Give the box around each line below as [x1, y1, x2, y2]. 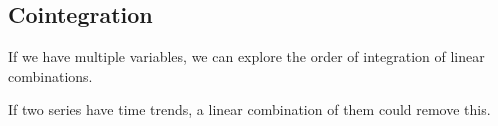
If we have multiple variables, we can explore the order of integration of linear [8, 46, 485, 67]
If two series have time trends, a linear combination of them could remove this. [8, 99, 491, 120]
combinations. [8, 65, 93, 86]
